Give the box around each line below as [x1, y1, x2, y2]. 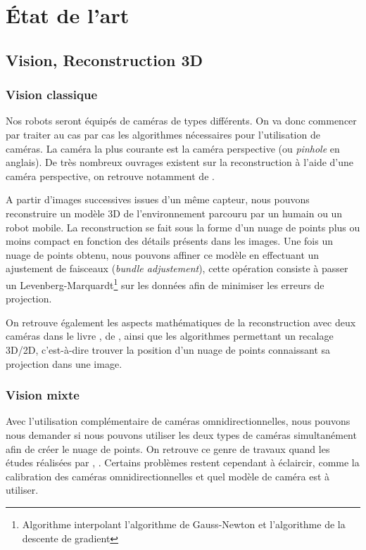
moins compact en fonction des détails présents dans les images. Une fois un [6, 234, 334, 248]
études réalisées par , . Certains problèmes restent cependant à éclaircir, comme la [6, 455, 360, 470]
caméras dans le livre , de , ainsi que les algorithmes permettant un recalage [6, 328, 334, 343]
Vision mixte [6, 386, 80, 404]
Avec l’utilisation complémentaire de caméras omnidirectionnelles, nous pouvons [6, 414, 351, 428]
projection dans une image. [6, 356, 122, 371]
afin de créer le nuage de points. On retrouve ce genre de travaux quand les [6, 441, 330, 456]
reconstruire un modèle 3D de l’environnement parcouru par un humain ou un [6, 205, 343, 220]
